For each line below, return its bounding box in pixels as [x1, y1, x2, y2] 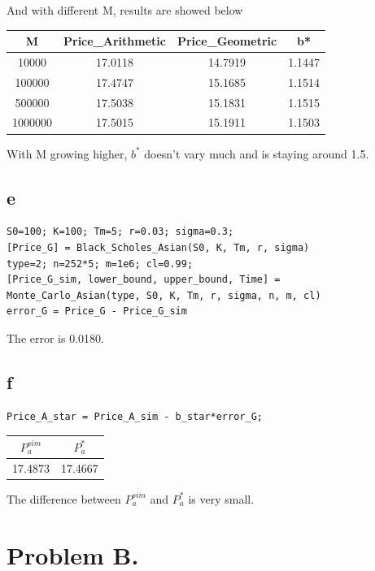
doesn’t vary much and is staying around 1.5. [144, 145, 369, 162]
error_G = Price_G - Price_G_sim [7, 305, 187, 318]
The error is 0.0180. [7, 329, 104, 346]
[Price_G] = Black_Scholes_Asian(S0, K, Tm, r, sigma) [7, 241, 310, 253]
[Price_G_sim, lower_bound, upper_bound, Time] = [7, 274, 281, 286]
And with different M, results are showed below [7, 2, 243, 18]
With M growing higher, [7, 145, 128, 162]
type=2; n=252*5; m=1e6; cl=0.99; [7, 257, 194, 270]
